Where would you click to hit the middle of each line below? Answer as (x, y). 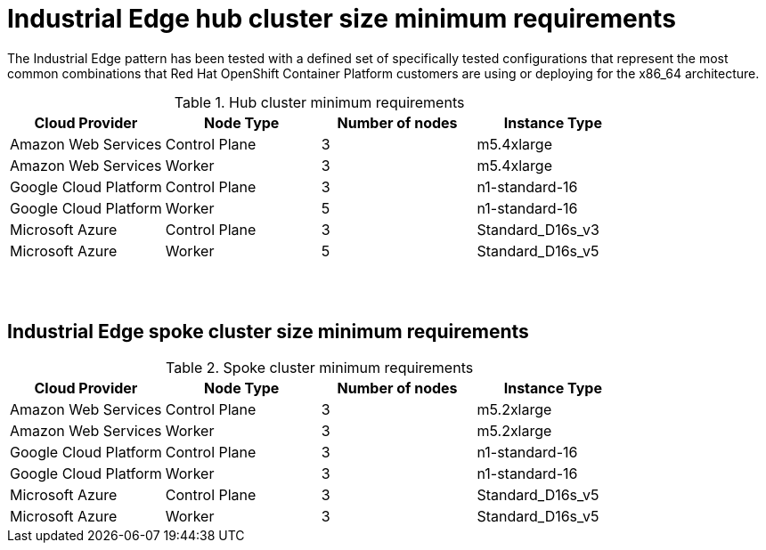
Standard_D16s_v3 (538, 229)
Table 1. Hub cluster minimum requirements (319, 102)
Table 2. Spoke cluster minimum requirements (320, 367)
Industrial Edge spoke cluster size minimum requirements (268, 332)
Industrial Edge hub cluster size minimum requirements (342, 19)
